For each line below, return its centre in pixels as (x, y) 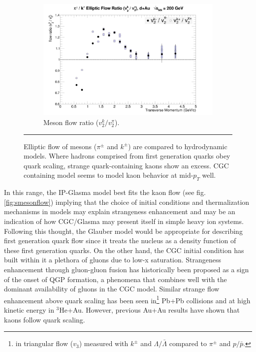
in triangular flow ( (44, 343)
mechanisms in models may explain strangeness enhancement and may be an (120, 211)
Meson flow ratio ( (71, 122)
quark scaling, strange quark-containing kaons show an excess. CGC (126, 165)
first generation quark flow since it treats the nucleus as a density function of (120, 240)
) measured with (104, 343)
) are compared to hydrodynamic (178, 146)
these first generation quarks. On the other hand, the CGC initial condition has (124, 250)
